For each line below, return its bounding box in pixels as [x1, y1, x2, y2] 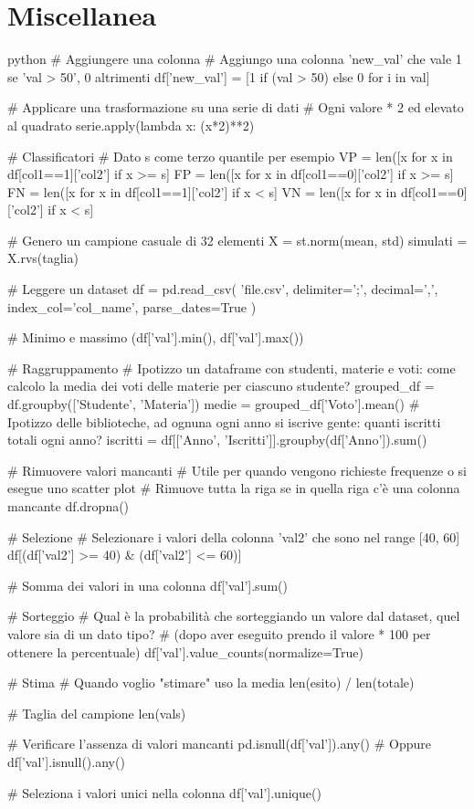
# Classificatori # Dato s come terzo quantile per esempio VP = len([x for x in [7, 146, 453, 165]
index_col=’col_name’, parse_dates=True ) [7, 297, 257, 316]
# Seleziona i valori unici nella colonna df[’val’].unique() [7, 783, 321, 802]
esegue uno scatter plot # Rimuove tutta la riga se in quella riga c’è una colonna [7, 478, 460, 498]
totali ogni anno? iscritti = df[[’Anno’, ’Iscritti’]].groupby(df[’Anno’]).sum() [7, 430, 427, 449]
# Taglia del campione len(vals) [7, 703, 186, 722]
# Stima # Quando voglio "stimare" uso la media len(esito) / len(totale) [7, 673, 415, 692]
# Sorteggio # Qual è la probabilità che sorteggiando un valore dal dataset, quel [7, 606, 460, 625]
